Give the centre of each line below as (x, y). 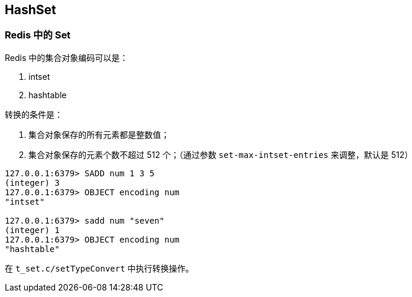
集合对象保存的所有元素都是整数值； (99, 134)
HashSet (30, 10)
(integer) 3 (32, 183)
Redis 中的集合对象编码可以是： (67, 57)
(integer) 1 (32, 230)
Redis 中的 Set (38, 35)
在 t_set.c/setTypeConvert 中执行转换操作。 (99, 268)
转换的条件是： (34, 114)
